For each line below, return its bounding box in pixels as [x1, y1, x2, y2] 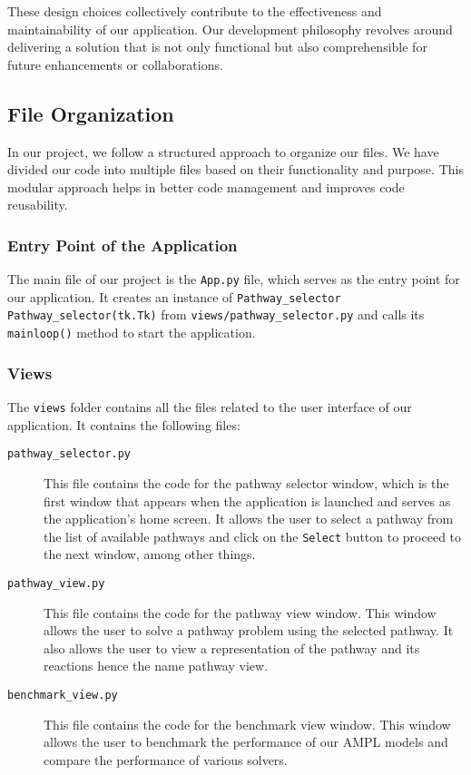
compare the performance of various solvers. [44, 750, 288, 769]
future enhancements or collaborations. [7, 54, 223, 74]
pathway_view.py [7, 576, 105, 590]
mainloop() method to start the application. [7, 323, 256, 342]
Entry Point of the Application [7, 233, 238, 256]
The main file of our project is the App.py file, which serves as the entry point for [7, 270, 460, 289]
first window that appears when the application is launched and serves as [44, 491, 451, 510]
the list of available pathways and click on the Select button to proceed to [44, 526, 462, 545]
